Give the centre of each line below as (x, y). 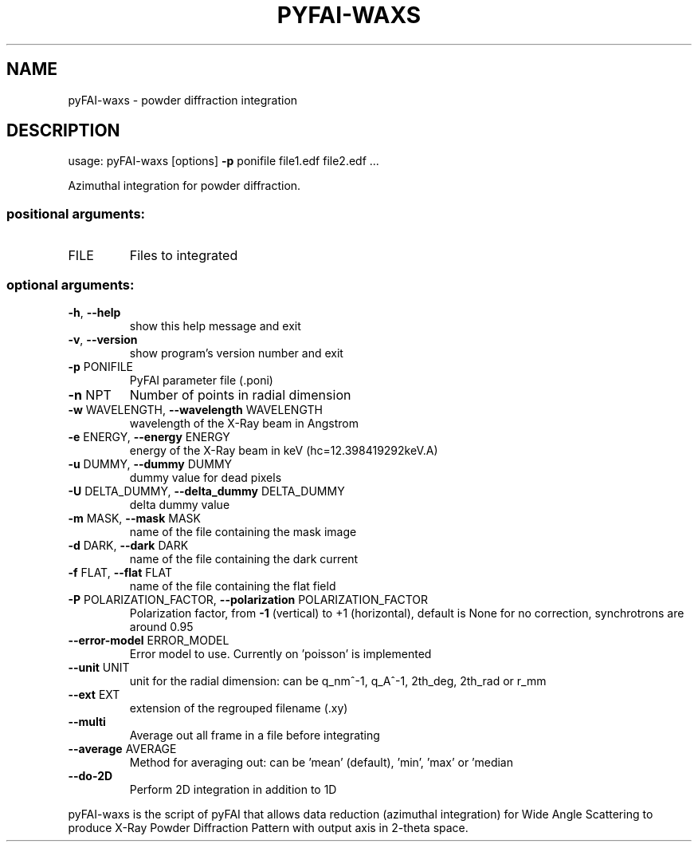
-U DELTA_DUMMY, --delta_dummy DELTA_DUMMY (206, 491)
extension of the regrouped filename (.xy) (239, 708)
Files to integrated (184, 256)
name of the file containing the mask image (243, 531)
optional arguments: (71, 284)
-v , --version (103, 339)
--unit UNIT (99, 667)
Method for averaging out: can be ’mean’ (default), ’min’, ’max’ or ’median (321, 762)
